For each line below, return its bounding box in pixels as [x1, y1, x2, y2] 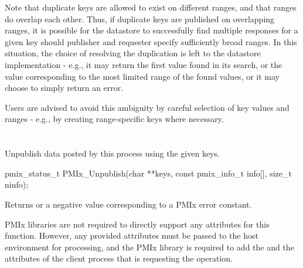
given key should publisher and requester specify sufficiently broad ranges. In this [5, 35, 297, 48]
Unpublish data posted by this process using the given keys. [5, 147, 220, 160]
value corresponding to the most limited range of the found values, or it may [5, 70, 280, 82]
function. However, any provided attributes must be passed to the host [5, 229, 258, 242]
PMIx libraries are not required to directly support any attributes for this [5, 218, 270, 230]
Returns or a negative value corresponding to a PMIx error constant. [5, 198, 252, 210]
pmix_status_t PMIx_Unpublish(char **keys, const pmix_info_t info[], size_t [5, 167, 292, 179]
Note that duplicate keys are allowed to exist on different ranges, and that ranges [5, 1, 297, 13]
